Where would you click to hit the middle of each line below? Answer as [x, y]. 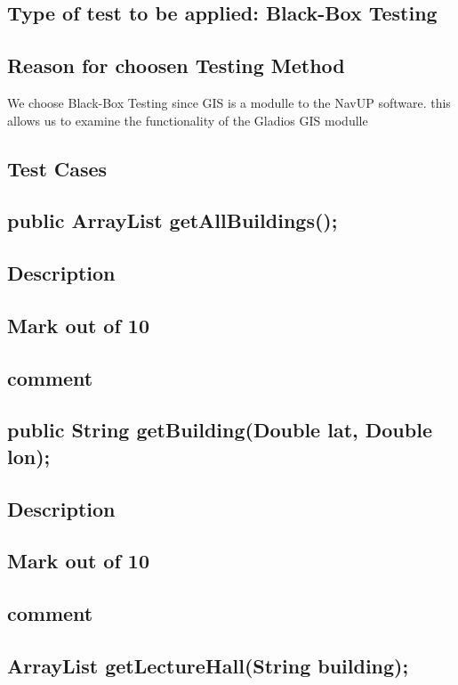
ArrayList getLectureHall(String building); [208, 665]
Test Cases [57, 168]
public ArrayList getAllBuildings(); [173, 220]
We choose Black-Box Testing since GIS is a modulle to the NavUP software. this [229, 102]
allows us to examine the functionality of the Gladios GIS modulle [188, 120]
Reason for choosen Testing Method [176, 65]
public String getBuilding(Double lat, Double [220, 430]
